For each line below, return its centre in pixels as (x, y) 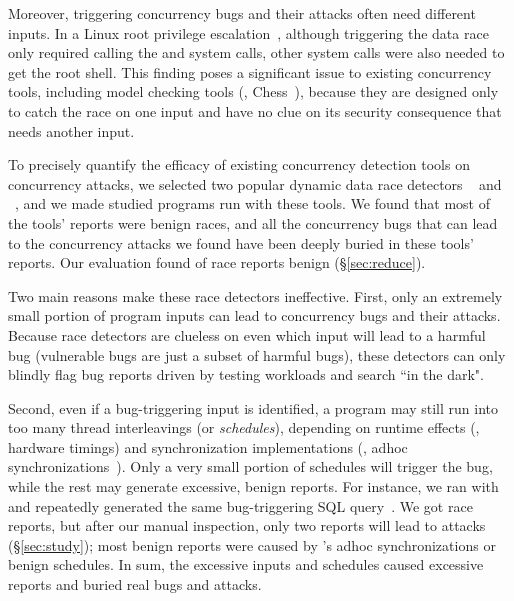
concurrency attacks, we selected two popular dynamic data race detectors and (255, 183)
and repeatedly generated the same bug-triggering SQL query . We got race (240, 505)
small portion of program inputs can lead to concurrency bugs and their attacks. (254, 315)
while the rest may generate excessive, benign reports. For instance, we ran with (253, 486)
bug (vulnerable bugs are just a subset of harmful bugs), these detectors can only (257, 354)
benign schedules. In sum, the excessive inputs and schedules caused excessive (246, 564)
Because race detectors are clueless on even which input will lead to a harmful (247, 334)
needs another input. (71, 130)
